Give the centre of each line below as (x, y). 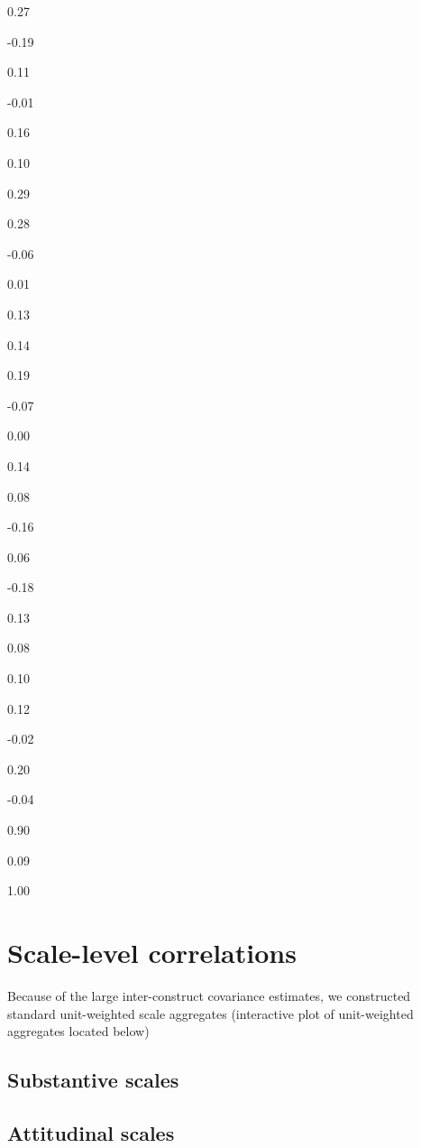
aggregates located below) (78, 1031)
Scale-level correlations (152, 952)
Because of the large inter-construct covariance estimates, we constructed (209, 995)
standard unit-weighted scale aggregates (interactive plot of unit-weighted (210, 1013)
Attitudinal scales (91, 1132)
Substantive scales (93, 1080)
